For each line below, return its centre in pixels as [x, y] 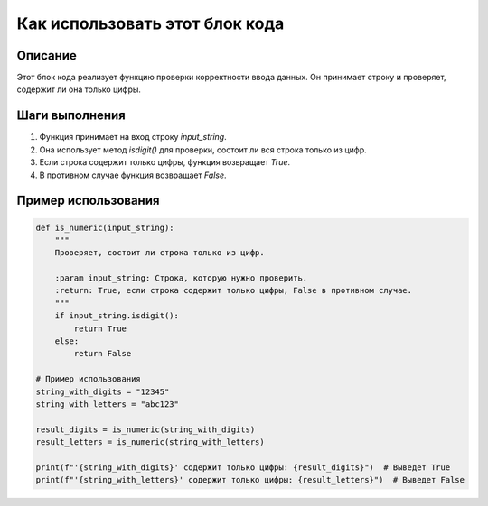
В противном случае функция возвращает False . [133, 175]
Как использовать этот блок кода [150, 23]
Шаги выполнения [71, 116]
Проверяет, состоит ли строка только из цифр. [160, 253]
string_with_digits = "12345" [103, 391]
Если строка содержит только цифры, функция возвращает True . [165, 162]
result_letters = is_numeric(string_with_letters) [150, 442]
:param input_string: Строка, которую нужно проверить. [181, 278]
